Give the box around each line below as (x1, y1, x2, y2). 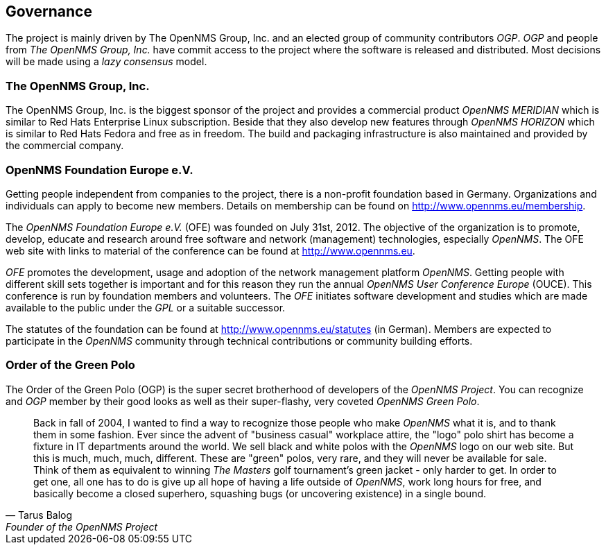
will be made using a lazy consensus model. (6, 55, 207, 68)
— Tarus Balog (6, 508, 73, 521)
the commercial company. (6, 139, 124, 152)
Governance (6, 3, 92, 20)
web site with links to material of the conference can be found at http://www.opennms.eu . (6, 244, 415, 257)
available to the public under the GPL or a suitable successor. (6, 301, 286, 313)
